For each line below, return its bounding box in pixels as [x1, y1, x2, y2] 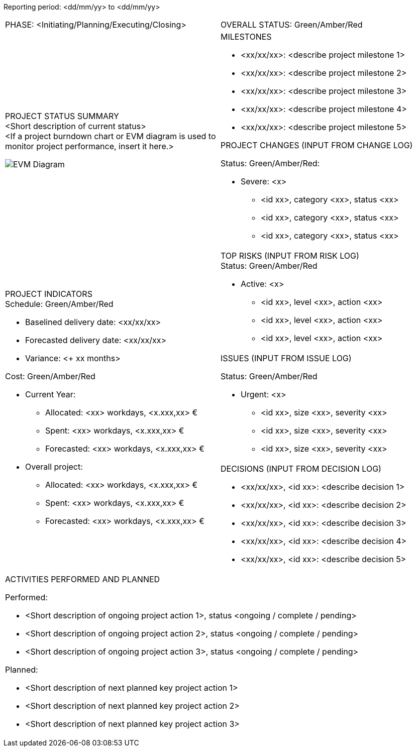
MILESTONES [221, 32, 272, 42]
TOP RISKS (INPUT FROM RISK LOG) [221, 251, 359, 261]
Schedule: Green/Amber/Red [5, 299, 114, 309]
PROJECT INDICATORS [5, 289, 92, 299]
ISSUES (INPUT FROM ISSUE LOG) [221, 353, 352, 363]
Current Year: [25, 389, 76, 399]
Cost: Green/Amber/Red [5, 371, 95, 381]
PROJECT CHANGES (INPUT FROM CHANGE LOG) [221, 140, 413, 150]
